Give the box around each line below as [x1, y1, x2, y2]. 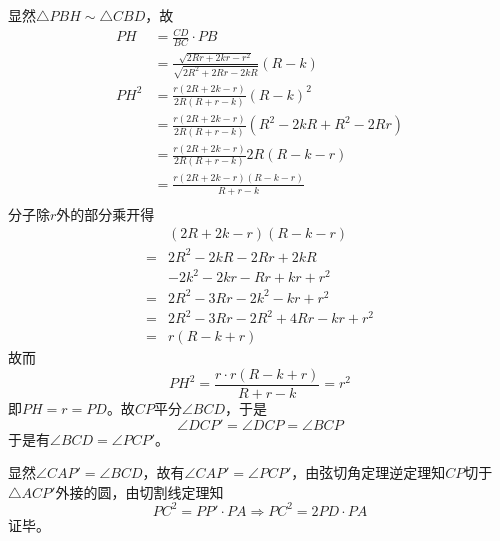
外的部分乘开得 [56, 203, 155, 224]
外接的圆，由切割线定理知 [55, 481, 224, 502]
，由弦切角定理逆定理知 [291, 462, 446, 483]
